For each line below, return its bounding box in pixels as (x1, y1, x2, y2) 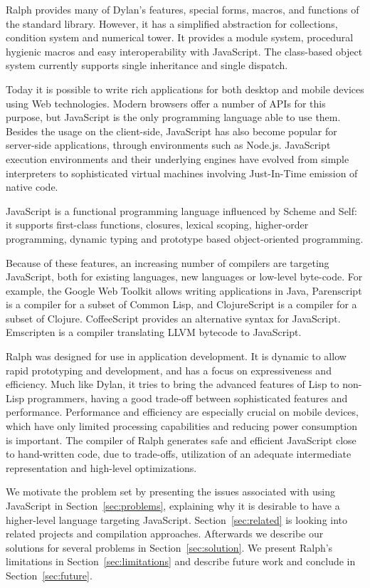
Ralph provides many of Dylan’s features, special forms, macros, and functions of (6, 2, 359, 16)
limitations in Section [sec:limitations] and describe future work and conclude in (6, 554, 356, 569)
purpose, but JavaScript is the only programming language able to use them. (6, 110, 341, 125)
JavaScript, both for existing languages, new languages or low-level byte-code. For (6, 269, 363, 284)
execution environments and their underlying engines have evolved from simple (6, 151, 349, 166)
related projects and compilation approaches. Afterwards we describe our (6, 526, 324, 541)
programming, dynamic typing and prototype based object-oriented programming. (6, 231, 364, 246)
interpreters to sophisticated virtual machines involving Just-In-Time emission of (6, 165, 358, 180)
